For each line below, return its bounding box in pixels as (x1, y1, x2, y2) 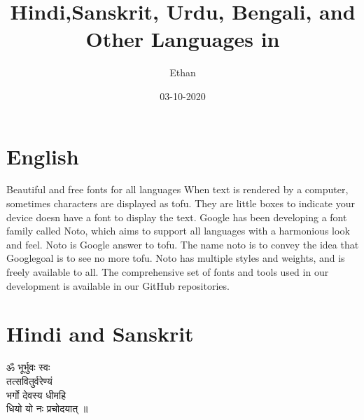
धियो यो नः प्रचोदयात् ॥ (6, 401, 88, 416)
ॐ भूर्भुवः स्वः (6, 360, 50, 374)
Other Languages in (85, 24, 280, 53)
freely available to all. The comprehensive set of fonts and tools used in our (6, 265, 329, 279)
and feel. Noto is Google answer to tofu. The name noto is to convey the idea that (6, 237, 359, 251)
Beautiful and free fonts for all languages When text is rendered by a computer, (6, 182, 349, 197)
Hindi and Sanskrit (6, 319, 194, 348)
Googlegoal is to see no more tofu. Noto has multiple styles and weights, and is (6, 251, 345, 265)
